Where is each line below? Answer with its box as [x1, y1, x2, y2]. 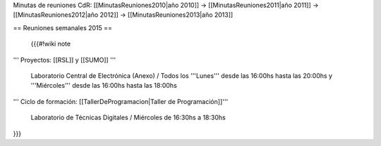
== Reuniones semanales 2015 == [13, 23, 113, 32]
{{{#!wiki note [30, 39, 71, 48]
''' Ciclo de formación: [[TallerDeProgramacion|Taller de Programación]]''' [13, 97, 229, 105]
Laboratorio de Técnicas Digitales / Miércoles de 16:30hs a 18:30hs [30, 113, 226, 122]
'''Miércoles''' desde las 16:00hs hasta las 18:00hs [30, 81, 178, 90]
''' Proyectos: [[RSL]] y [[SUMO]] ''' [13, 55, 116, 64]
